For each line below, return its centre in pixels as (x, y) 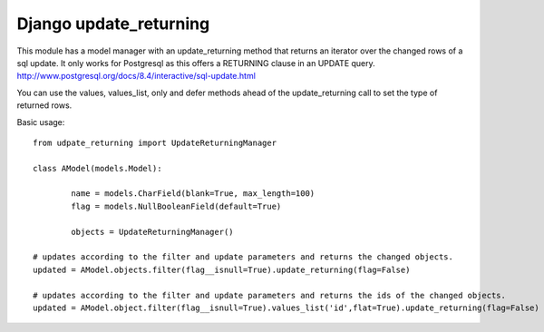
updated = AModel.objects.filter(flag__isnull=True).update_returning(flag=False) (222, 269)
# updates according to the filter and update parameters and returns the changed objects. (243, 257)
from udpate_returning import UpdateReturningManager (155, 142)
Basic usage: (41, 122)
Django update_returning (113, 24)
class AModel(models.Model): (97, 168)
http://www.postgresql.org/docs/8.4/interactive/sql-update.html (136, 76)
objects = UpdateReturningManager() (153, 232)
